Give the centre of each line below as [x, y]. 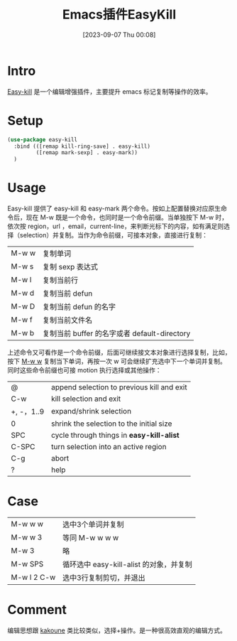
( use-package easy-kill [43, 139]
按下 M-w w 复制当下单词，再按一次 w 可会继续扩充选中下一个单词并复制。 [117, 361]
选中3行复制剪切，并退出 [104, 578]
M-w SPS [27, 564]
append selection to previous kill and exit [119, 387]
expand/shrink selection [91, 411]
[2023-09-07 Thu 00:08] [119, 34]
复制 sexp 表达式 [70, 267]
